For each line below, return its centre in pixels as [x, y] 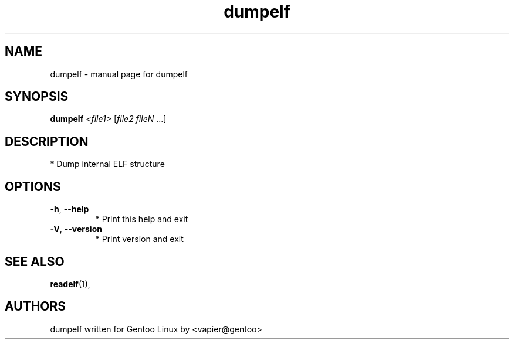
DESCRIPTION [47, 141]
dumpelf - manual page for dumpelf [119, 74]
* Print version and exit [139, 239]
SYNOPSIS [37, 97]
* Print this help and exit [142, 219]
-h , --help [70, 209]
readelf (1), [70, 284]
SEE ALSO [35, 261]
